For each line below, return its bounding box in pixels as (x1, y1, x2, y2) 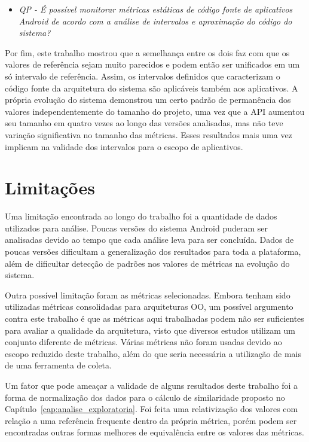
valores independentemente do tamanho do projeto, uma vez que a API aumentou (5, 105, 305, 117)
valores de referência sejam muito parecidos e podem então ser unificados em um (5, 58, 300, 71)
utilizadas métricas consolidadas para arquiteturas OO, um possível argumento (5, 300, 293, 313)
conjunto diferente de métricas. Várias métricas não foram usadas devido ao (5, 336, 282, 348)
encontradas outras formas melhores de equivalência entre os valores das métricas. (5, 426, 304, 438)
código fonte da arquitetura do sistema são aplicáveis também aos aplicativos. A (5, 81, 298, 94)
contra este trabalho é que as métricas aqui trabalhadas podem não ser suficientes (5, 312, 304, 324)
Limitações (5, 175, 96, 200)
